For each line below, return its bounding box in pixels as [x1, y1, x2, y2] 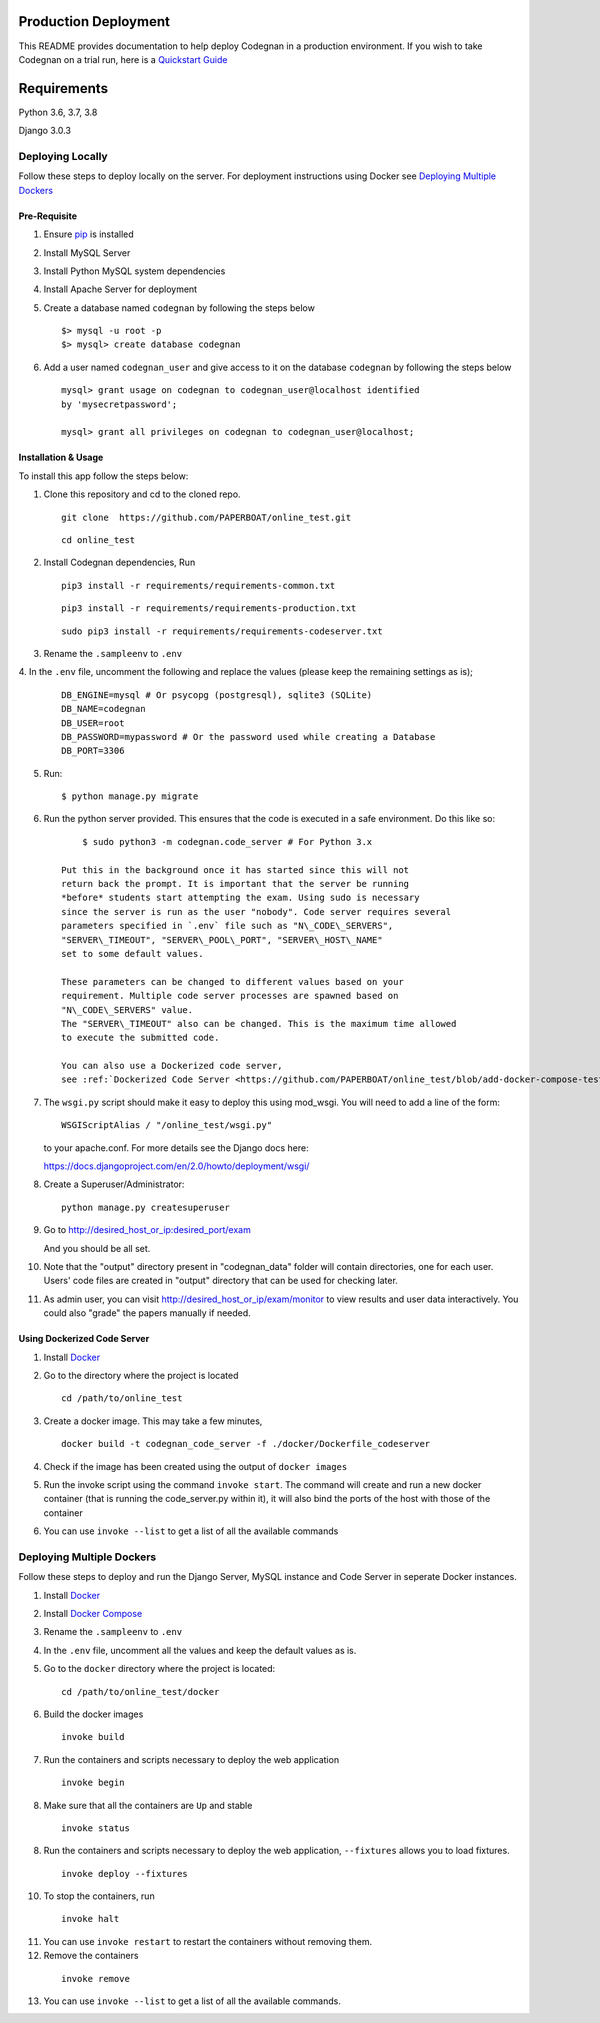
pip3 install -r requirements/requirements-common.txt [61, 580, 336, 591]
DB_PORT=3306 [61, 745, 125, 757]
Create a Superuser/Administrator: [43, 1178, 185, 1190]
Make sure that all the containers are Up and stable [43, 1799, 253, 1811]
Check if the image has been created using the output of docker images [43, 1460, 348, 1472]
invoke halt [61, 1913, 120, 1925]
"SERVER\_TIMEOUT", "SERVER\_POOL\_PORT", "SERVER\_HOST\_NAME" [61, 934, 384, 945]
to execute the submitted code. [61, 1032, 220, 1044]
